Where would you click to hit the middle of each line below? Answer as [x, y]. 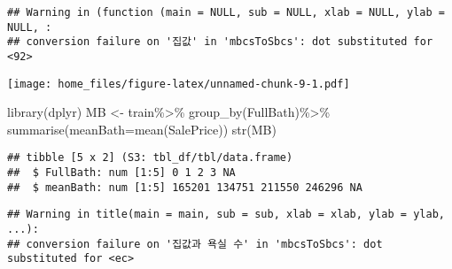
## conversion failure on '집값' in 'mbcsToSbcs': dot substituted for [220, 42]
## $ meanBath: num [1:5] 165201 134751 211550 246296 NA [185, 187]
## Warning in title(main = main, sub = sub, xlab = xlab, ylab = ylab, [226, 215]
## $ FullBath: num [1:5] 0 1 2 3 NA [121, 173]
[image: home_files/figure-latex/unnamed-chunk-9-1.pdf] [179, 84]
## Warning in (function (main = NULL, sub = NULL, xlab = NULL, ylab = [226, 12]
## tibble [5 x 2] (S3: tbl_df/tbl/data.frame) [150, 158]
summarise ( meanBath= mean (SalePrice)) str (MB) [142, 129]
